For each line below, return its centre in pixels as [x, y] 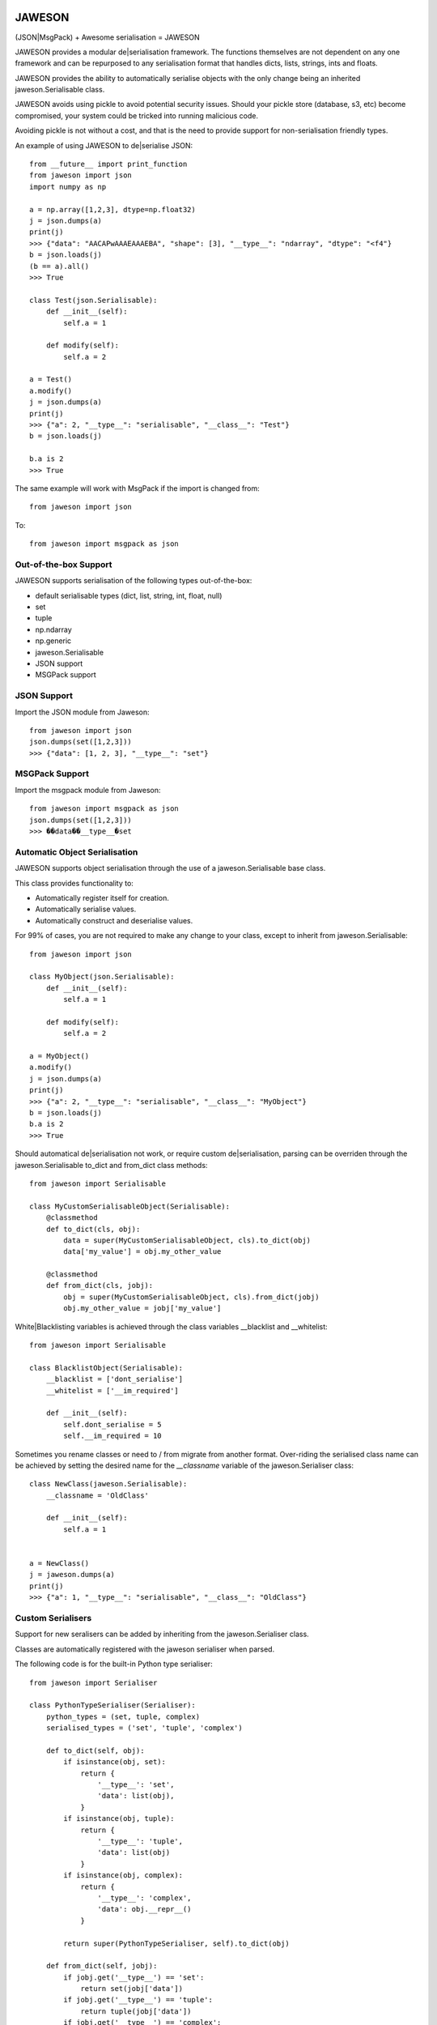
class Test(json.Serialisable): [93, 300]
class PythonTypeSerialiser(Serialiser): [112, 1705]
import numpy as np [68, 187]
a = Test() [51, 379]
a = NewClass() [59, 1564]
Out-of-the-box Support [64, 565]
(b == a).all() [59, 266]
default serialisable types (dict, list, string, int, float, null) [129, 595]
